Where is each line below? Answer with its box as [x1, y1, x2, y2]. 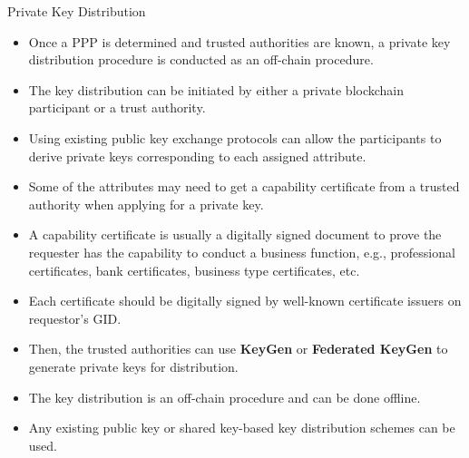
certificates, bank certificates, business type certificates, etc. [28, 260, 360, 279]
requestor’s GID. [28, 308, 122, 327]
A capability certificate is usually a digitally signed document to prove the [28, 225, 442, 244]
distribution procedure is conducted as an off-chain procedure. [28, 50, 374, 69]
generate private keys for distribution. [28, 356, 239, 375]
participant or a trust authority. [28, 98, 206, 117]
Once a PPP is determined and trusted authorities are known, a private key [28, 32, 451, 51]
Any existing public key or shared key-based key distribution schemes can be [28, 418, 455, 437]
